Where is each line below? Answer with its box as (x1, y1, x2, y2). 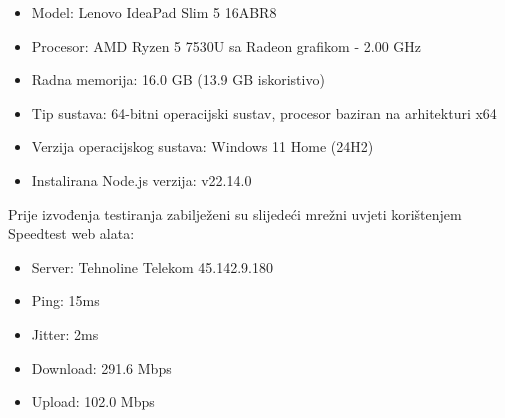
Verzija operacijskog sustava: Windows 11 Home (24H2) (31, 136, 374, 157)
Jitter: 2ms (31, 323, 99, 344)
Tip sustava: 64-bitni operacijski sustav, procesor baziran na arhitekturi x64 (31, 102, 497, 123)
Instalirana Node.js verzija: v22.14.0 (31, 169, 252, 190)
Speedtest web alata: (8, 223, 135, 244)
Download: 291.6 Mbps (31, 357, 172, 378)
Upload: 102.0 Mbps (31, 391, 155, 412)
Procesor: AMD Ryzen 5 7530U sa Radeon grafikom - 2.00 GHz (31, 35, 422, 56)
